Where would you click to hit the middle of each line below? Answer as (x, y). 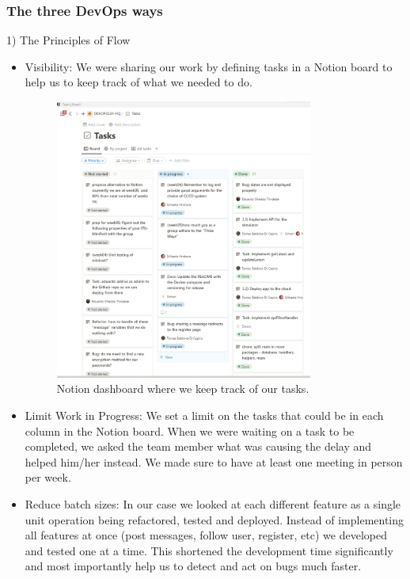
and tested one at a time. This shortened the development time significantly (209, 550)
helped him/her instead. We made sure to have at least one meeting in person (214, 461)
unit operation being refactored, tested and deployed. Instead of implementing (214, 519)
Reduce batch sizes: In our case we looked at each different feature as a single (213, 503)
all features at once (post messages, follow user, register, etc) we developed (206, 535)
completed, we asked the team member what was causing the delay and (198, 446)
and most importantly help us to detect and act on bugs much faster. (193, 566)
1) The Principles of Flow (68, 40)
